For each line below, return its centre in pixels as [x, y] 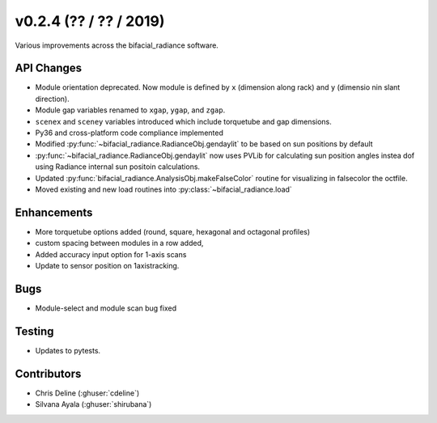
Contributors [48, 373]
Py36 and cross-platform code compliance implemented [129, 133]
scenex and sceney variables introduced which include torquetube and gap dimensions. [183, 121]
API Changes [49, 68]
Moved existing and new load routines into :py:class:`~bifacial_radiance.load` [164, 189]
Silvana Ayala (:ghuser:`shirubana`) [93, 404]
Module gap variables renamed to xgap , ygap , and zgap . [130, 110]
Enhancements [54, 212]
